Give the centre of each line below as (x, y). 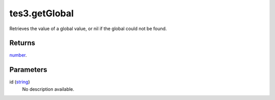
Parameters (28, 70)
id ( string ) (20, 82)
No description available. (48, 89)
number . (18, 55)
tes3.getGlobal (42, 13)
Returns (22, 43)
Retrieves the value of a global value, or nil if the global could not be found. (88, 29)
